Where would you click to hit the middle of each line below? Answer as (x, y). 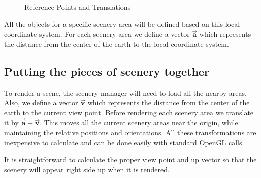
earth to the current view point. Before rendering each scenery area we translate (129, 112)
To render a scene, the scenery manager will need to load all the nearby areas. (125, 92)
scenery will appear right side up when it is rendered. (87, 169)
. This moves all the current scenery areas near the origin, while (139, 122)
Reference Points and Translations (78, 7)
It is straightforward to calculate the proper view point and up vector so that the (130, 159)
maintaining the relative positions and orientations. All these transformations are (130, 132)
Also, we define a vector (41, 102)
